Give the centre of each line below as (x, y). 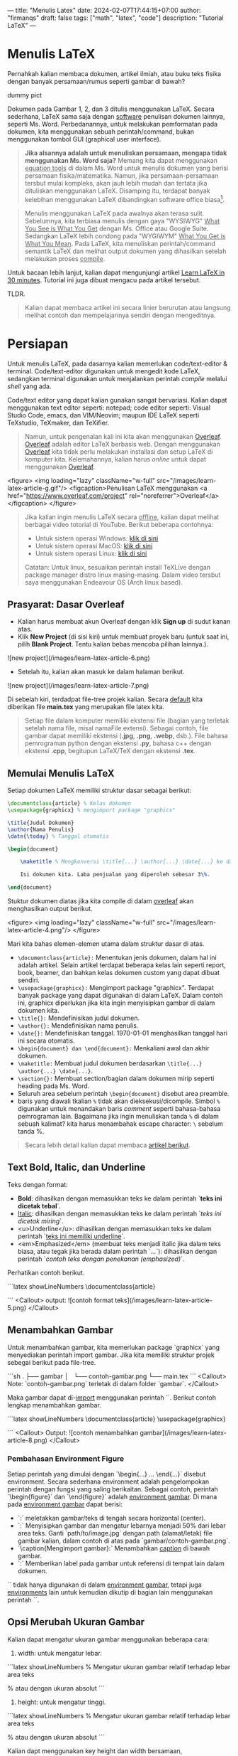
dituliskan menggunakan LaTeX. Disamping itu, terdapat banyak (117, 191)
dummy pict (25, 95)
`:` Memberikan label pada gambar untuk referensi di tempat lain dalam (121, 1563)
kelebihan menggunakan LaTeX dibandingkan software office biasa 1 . (124, 198)
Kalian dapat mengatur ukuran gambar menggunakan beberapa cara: (108, 1639)
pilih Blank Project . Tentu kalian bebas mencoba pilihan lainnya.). (113, 644)
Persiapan (38, 344)
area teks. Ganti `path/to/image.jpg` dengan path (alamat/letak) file (115, 1533)
